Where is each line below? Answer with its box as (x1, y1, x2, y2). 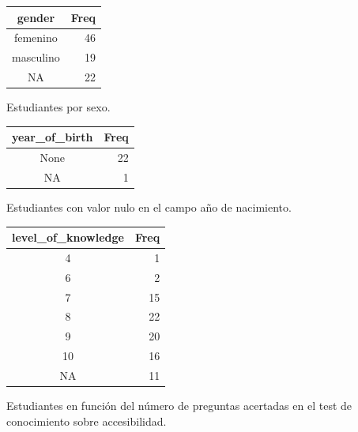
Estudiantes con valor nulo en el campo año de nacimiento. (6, 199, 292, 215)
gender (17, 9, 55, 25)
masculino (12, 49, 60, 66)
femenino (13, 29, 58, 46)
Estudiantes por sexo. (6, 99, 111, 115)
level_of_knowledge (12, 229, 124, 246)
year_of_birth (12, 129, 93, 145)
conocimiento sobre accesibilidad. (6, 412, 167, 429)
